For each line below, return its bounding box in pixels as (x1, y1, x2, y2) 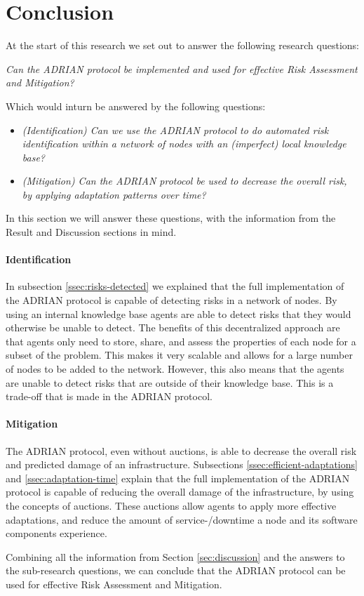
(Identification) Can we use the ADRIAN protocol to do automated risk (22, 122, 329, 137)
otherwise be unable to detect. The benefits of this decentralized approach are (6, 320, 340, 335)
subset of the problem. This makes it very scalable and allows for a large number (6, 347, 353, 362)
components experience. (6, 526, 107, 541)
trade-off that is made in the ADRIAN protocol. (6, 389, 213, 404)
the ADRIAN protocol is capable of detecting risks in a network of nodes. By (6, 293, 337, 307)
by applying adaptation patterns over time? (22, 187, 206, 201)
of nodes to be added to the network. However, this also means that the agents (6, 362, 344, 376)
